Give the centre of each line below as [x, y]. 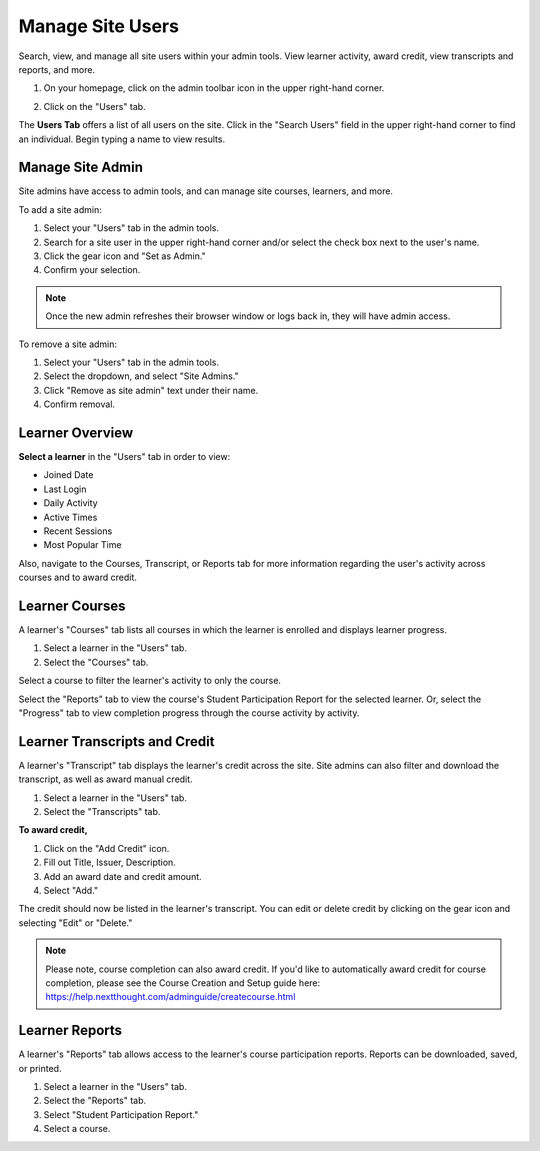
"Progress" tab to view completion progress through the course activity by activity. [189, 712]
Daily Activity [71, 503]
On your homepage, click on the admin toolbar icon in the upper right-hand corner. [214, 88]
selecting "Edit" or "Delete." [75, 922]
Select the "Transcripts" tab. [102, 812]
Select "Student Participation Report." [121, 1114]
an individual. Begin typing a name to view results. [121, 139]
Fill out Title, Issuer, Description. [110, 862]
